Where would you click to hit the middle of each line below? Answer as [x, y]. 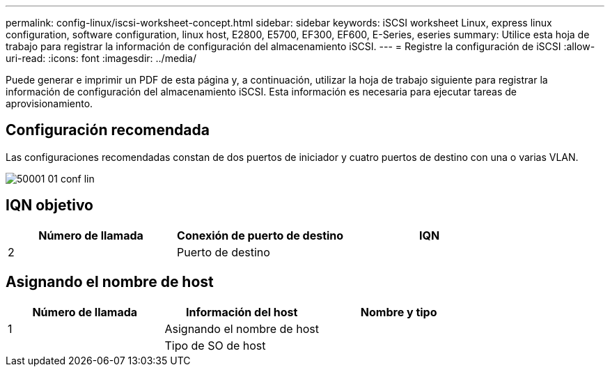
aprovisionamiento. [49, 103]
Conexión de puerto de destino [260, 235]
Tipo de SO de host [215, 345]
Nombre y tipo [399, 312]
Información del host [242, 312]
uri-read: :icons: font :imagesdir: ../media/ [101, 58]
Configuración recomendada [108, 130]
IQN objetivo [49, 206]
